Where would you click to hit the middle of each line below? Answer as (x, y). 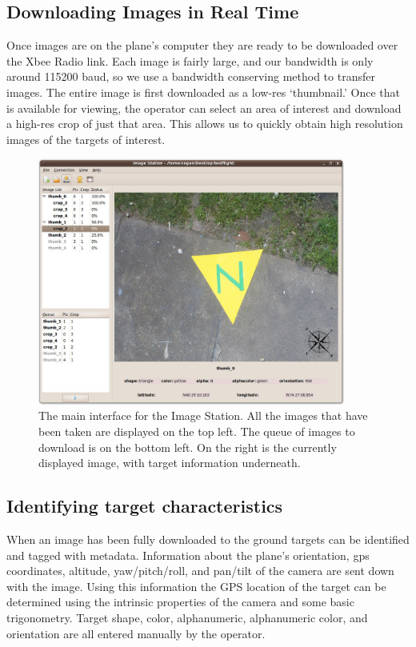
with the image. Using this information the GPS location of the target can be (196, 586)
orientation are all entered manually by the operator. (136, 633)
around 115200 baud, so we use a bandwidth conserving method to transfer (191, 76)
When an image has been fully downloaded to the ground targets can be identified (208, 539)
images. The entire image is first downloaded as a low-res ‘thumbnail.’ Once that (204, 92)
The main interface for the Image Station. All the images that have (203, 415)
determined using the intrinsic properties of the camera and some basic (180, 602)
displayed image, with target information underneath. (170, 463)
